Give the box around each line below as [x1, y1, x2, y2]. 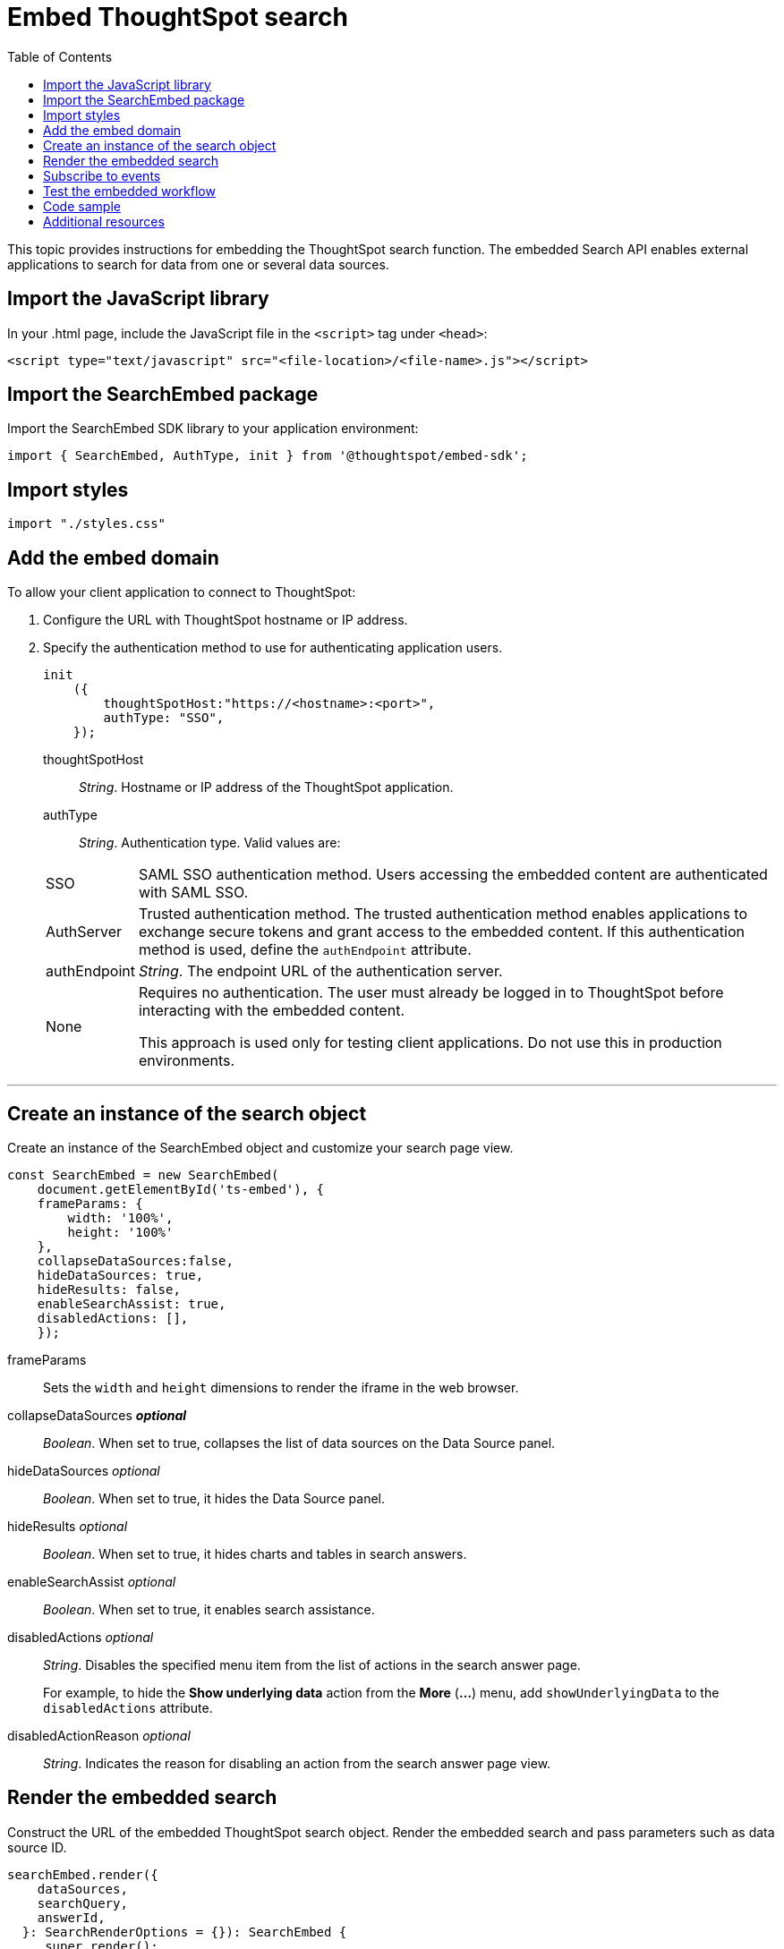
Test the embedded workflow [43, 183, 216, 199]
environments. [138, 1051, 235, 1070]
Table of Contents [7, 48, 113, 64]
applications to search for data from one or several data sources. [7, 256, 389, 272]
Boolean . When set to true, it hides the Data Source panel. [43, 1490, 386, 1506]
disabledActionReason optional [7, 1727, 191, 1743]
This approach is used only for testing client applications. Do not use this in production [138, 1034, 722, 1052]
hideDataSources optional [7, 1462, 160, 1478]
